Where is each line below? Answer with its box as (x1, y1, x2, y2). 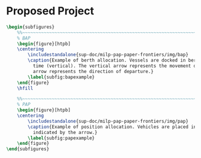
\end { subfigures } (6, 146, 50, 152)
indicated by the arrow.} (32, 129, 98, 135)
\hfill (17, 85, 33, 91)
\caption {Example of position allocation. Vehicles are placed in (28, 124, 197, 130)
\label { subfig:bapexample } (28, 74, 95, 80)
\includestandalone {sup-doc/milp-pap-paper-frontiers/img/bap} (28, 52, 188, 58)
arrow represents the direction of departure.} (32, 68, 154, 74)
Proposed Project (6, 4, 95, 18)
